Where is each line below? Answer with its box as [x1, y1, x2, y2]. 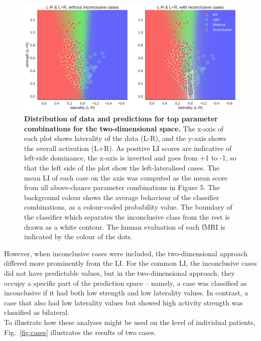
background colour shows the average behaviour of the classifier [24, 192, 219, 202]
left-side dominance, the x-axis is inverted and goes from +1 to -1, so [24, 152, 236, 163]
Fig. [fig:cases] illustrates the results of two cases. [4, 326, 156, 337]
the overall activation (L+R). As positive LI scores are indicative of [24, 142, 232, 153]
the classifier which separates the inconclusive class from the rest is [24, 212, 230, 222]
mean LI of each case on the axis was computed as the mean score [24, 172, 228, 183]
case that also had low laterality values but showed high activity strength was [4, 297, 243, 307]
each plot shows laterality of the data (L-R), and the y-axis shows [24, 133, 226, 143]
